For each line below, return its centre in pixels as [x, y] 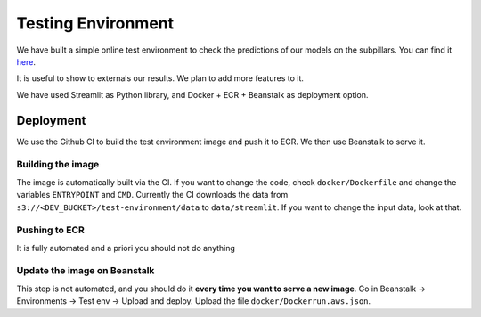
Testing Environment [95, 23]
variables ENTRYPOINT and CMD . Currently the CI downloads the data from [152, 195]
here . [26, 61]
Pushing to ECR [50, 230]
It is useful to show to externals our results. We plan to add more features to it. [160, 78]
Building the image [58, 165]
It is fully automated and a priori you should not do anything [126, 248]
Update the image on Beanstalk [86, 271]
